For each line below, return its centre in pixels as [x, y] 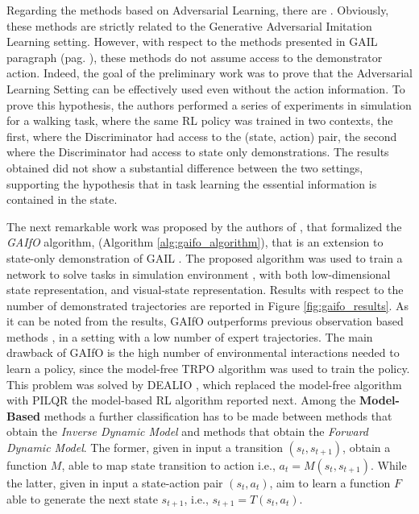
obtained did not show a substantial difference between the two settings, [185, 167]
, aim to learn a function [330, 483]
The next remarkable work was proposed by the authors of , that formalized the [204, 226]
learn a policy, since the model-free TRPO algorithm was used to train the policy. [208, 369]
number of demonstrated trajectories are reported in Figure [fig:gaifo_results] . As [208, 305]
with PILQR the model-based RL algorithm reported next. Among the [181, 400]
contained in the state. [62, 199]
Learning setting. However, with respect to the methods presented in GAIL [192, 41]
